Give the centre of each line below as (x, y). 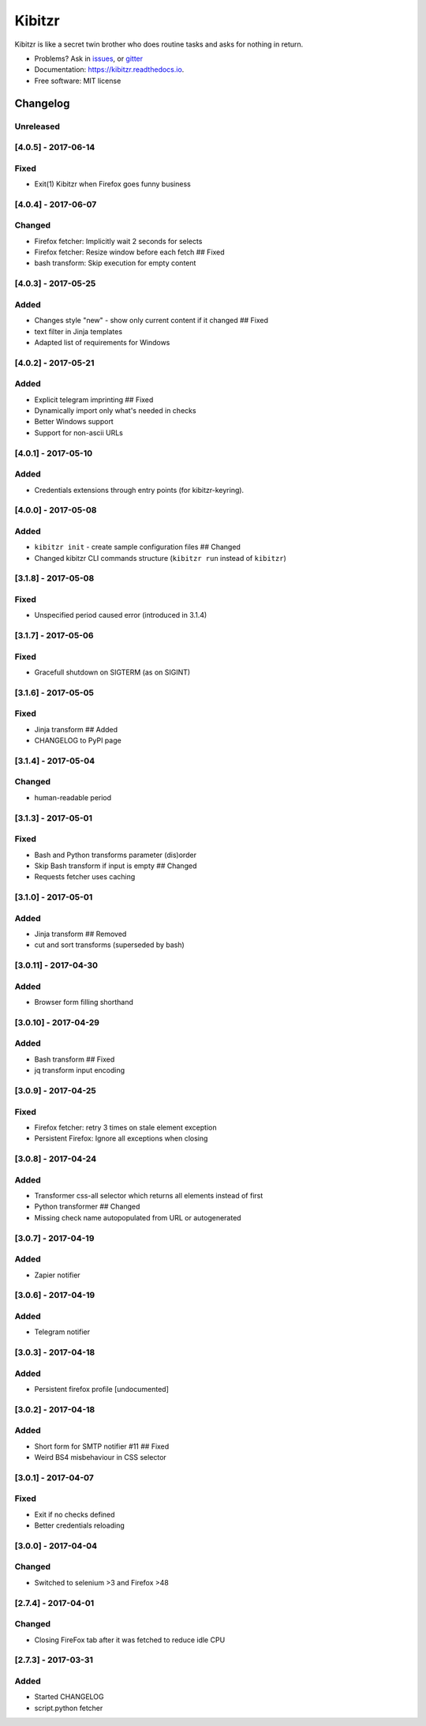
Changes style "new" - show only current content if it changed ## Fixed (151, 321)
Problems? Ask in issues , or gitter (89, 58)
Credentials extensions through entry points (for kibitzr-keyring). (139, 490)
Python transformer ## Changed (87, 1207)
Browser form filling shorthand (84, 1002)
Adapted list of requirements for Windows (102, 342)
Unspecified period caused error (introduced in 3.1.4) (121, 615)
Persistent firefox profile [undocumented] (102, 1389)
